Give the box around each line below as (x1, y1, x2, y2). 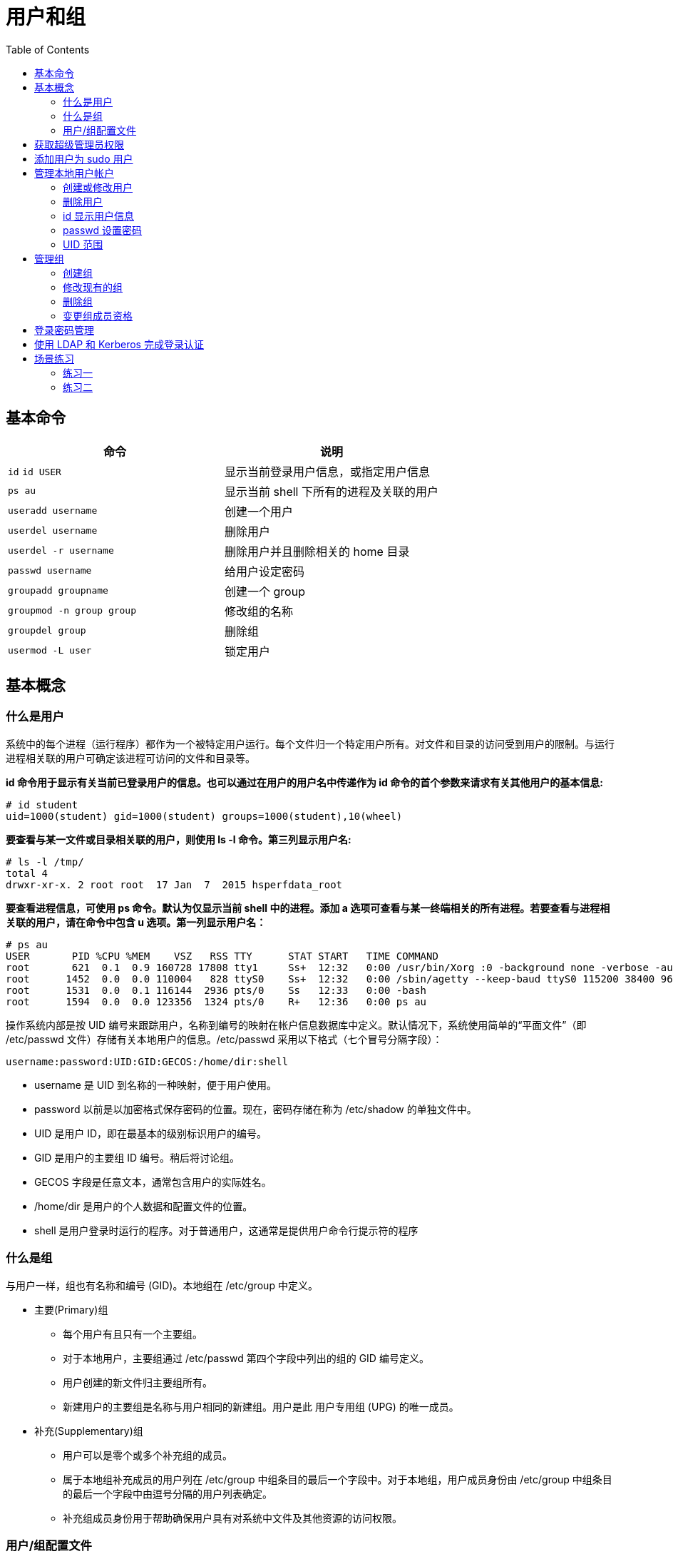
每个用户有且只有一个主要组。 (63, 1327, 202, 1340)
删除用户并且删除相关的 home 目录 (225, 544, 410, 559)
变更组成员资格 (63, 309, 133, 322)
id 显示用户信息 (63, 209, 134, 222)
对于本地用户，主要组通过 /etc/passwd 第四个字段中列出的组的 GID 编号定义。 (63, 1351, 429, 1364)
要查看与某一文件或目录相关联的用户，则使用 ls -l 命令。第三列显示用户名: (6, 833, 351, 845)
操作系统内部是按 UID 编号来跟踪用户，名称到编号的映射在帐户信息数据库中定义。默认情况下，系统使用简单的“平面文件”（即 (6, 1018, 587, 1031)
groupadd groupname (8, 585, 108, 596)
